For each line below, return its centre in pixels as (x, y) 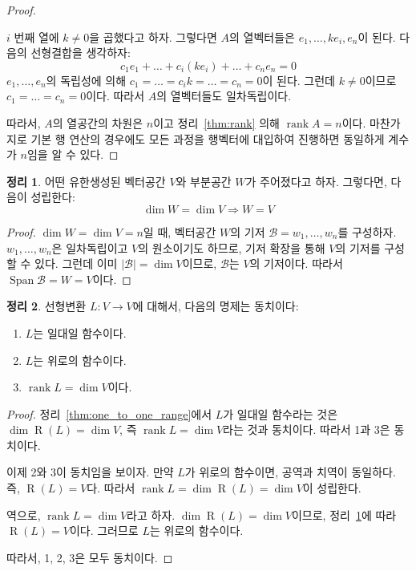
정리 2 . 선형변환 (46, 306)
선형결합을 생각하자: (81, 53)
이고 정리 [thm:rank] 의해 (216, 122)
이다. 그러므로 (104, 531)
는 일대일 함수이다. (80, 332)
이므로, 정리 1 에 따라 (344, 514)
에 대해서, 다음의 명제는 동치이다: (216, 306)
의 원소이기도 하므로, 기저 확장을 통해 (232, 247)
